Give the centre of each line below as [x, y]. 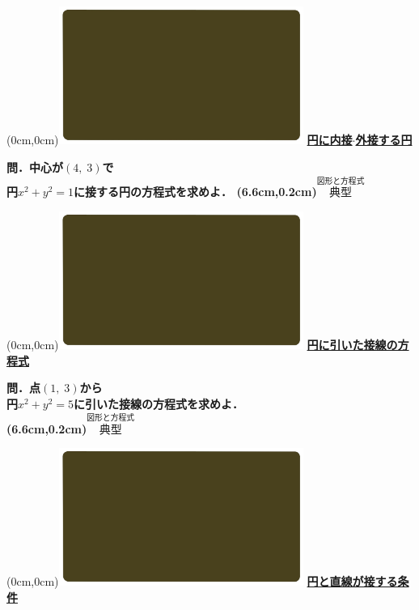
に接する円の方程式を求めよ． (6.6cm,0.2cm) [195, 192]
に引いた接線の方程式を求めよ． [159, 403]
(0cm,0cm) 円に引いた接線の [202, 345]
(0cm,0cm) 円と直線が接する [202, 581]
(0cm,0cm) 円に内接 [180, 140]
